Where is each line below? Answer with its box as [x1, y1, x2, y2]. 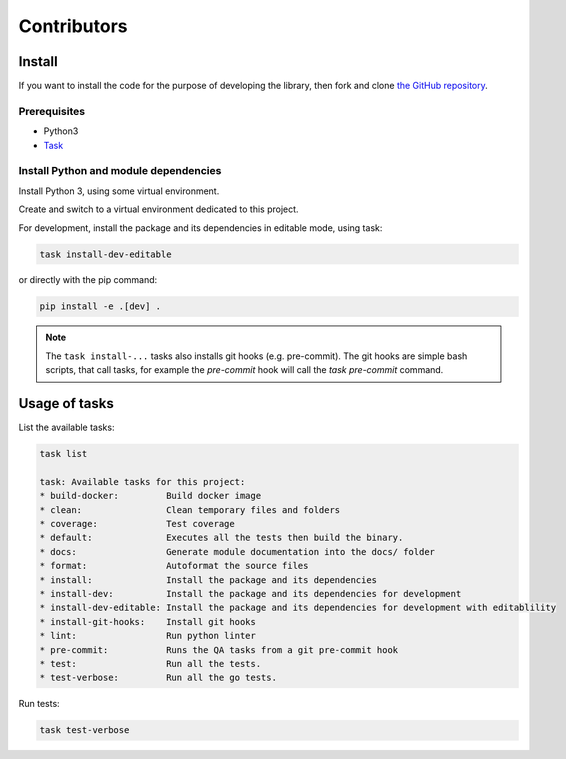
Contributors [18, 15, 129, 37]
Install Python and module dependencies [18, 164, 222, 178]
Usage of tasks [18, 395, 114, 412]
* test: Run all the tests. [39, 658, 262, 669]
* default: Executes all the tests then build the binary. [39, 532, 404, 544]
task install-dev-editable [39, 248, 172, 260]
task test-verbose [39, 725, 130, 736]
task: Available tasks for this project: [39, 476, 246, 487]
